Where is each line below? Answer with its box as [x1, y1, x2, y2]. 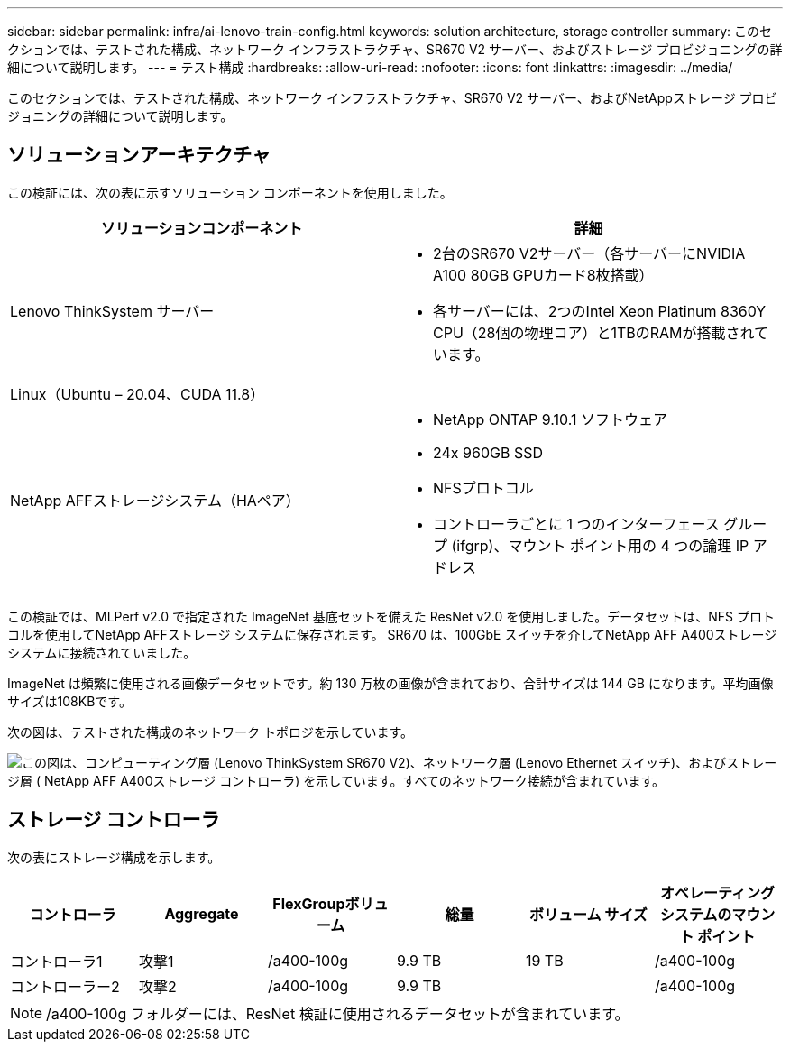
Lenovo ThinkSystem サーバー [10, 301, 215, 320]
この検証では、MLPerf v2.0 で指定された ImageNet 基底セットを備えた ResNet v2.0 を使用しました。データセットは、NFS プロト [7, 608, 775, 624]
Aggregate [164, 904, 239, 923]
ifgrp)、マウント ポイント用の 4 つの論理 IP [456, 536, 749, 555]
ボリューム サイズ [529, 905, 648, 924]
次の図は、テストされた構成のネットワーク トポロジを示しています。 [7, 723, 414, 740]
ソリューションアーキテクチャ [7, 143, 271, 167]
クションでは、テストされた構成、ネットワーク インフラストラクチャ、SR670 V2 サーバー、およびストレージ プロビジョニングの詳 [7, 41, 783, 57]
